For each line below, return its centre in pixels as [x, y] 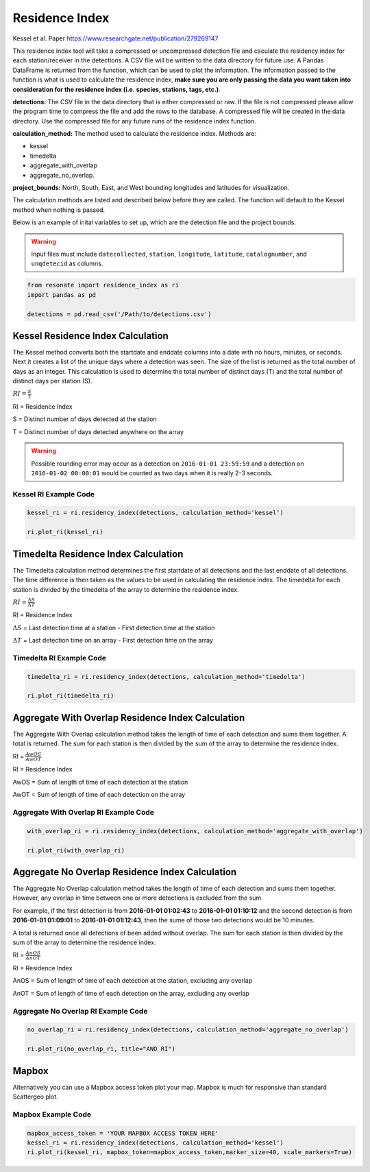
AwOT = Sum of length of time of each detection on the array [99, 795]
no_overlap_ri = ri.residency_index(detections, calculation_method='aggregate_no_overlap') [188, 1030]
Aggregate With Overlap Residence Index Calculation [129, 718]
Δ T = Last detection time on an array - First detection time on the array [113, 641]
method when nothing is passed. [59, 210]
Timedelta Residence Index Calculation [98, 554]
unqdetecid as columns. [67, 263]
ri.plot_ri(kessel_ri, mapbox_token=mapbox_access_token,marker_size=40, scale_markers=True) [190, 1152]
